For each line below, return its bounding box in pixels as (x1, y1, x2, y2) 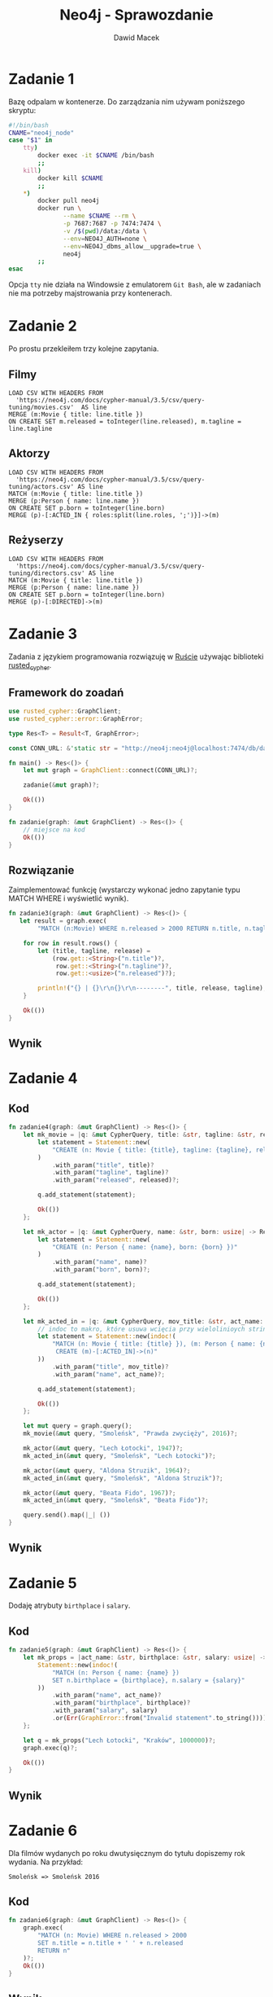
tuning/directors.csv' (8, 568, 85, 577)
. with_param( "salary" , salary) (51, 1706, 158, 1715)
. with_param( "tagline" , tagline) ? (51, 1169, 169, 1177)
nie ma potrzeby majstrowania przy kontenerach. (8, 288, 172, 298)
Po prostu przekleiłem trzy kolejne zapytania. (8, 344, 159, 353)
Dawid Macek (113, 33, 160, 42)
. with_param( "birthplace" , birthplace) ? (51, 1699, 191, 1707)
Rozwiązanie (8, 863, 75, 877)
